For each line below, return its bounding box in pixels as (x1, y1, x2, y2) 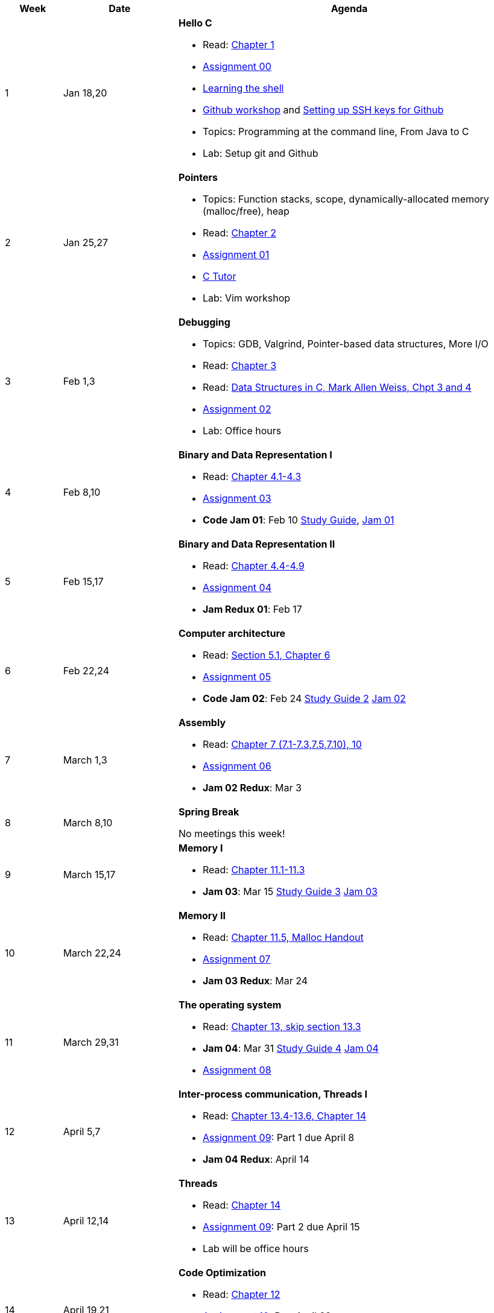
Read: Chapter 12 (202, 1288, 280, 1300)
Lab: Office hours (202, 425, 282, 437)
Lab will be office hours (202, 1242, 309, 1254)
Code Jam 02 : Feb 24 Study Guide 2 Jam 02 (202, 692, 406, 704)
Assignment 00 (202, 60, 271, 72)
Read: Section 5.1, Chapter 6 (202, 649, 331, 661)
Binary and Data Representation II (178, 538, 335, 550)
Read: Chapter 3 (202, 359, 277, 372)
